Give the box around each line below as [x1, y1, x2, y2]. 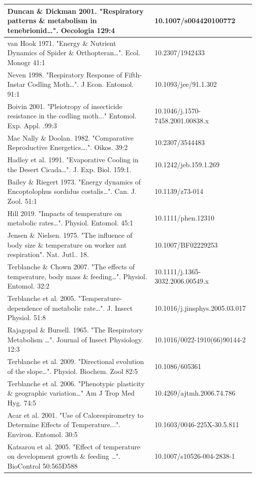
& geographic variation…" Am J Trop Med [7, 388, 135, 398]
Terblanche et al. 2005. [7, 293, 76, 303]
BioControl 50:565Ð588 [7, 460, 78, 471]
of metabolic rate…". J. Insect [44, 302, 133, 313]
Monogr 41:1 [7, 57, 45, 67]
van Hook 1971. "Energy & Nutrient [7, 37, 116, 48]
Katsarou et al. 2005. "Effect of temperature [7, 441, 140, 451]
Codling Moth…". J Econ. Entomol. [27, 79, 134, 89]
